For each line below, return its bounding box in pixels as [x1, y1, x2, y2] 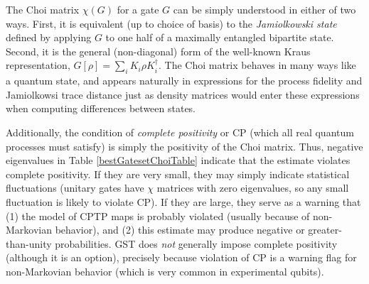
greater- [308, 222, 342, 237]
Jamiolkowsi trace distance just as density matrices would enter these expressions [6, 87, 360, 102]
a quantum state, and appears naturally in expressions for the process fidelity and [6, 73, 363, 88]
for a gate [117, 2, 159, 16]
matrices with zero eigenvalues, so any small [156, 180, 349, 195]
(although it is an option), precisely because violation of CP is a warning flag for [6, 250, 357, 265]
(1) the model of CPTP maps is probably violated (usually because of [6, 208, 310, 223]
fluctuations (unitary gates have [6, 180, 144, 195]
